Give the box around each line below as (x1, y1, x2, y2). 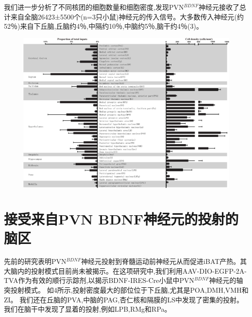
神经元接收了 (198, 2, 239, 12)
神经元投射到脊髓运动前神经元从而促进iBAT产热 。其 (81, 256, 247, 266)
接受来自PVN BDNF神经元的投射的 (4, 209, 239, 229)
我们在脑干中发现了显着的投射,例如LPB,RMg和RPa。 (4, 304, 171, 314)
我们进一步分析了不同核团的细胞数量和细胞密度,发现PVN (4, 2, 184, 12)
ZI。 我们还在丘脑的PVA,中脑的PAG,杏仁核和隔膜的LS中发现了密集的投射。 (4, 294, 244, 304)
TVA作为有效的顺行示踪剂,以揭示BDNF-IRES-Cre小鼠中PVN (4, 275, 195, 285)
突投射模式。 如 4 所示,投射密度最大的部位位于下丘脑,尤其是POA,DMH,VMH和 (4, 284, 249, 295)
